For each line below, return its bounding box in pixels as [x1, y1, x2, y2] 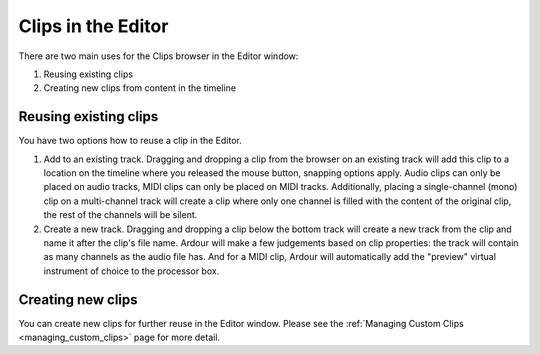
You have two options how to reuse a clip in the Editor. [18, 135, 242, 147]
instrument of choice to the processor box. [43, 265, 220, 277]
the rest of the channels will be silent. [43, 209, 198, 221]
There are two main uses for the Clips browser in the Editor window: [18, 50, 299, 62]
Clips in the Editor [18, 15, 169, 37]
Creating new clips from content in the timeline [43, 82, 237, 94]
